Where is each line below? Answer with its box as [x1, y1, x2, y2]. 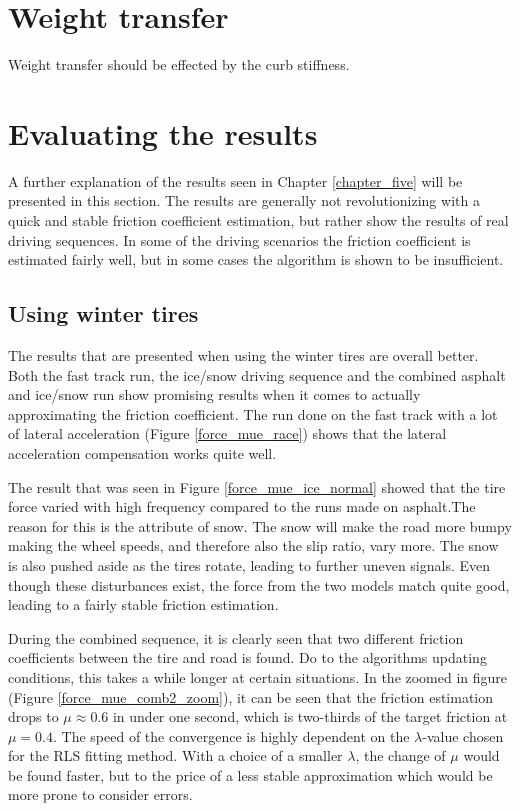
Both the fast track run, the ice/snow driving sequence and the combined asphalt [8, 364, 506, 385]
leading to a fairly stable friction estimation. [8, 594, 279, 615]
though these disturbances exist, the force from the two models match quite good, [8, 574, 510, 595]
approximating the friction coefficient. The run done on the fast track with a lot [8, 403, 498, 424]
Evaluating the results [8, 112, 318, 153]
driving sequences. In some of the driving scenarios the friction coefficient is [8, 229, 471, 250]
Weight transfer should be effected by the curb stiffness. [8, 54, 350, 75]
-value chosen [422, 725, 504, 746]
